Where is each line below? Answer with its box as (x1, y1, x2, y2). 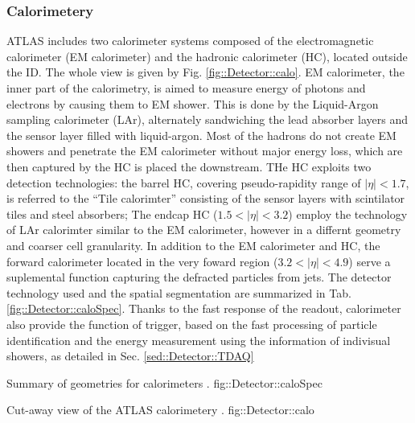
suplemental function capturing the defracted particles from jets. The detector (6, 269, 392, 285)
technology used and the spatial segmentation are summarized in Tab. (6, 284, 351, 301)
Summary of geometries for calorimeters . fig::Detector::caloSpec (6, 374, 323, 391)
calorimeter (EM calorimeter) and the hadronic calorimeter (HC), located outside (6, 47, 408, 64)
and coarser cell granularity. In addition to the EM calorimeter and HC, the (6, 236, 380, 253)
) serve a (348, 253, 391, 269)
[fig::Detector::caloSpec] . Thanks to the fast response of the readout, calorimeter (6, 300, 401, 317)
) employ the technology (288, 205, 408, 222)
